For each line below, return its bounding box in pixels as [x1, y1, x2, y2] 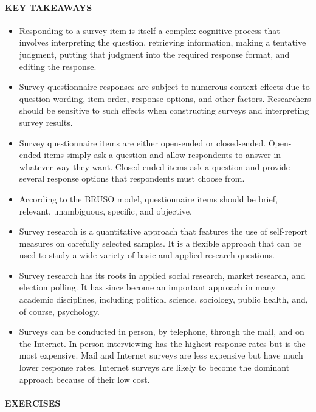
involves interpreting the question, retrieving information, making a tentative [19, 36, 306, 49]
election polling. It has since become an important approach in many [19, 281, 276, 294]
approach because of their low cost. [19, 373, 150, 385]
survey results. [19, 115, 73, 128]
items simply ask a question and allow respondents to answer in [44, 148, 281, 161]
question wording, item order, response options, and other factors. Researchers [19, 92, 311, 105]
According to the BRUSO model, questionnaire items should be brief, [19, 192, 278, 205]
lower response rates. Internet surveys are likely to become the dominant [19, 361, 290, 374]
